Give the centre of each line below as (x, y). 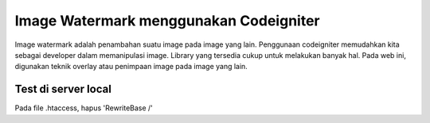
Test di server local (63, 89)
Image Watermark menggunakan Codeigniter (167, 21)
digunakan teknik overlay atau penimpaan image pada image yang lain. (131, 67)
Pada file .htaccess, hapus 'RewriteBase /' (84, 108)
